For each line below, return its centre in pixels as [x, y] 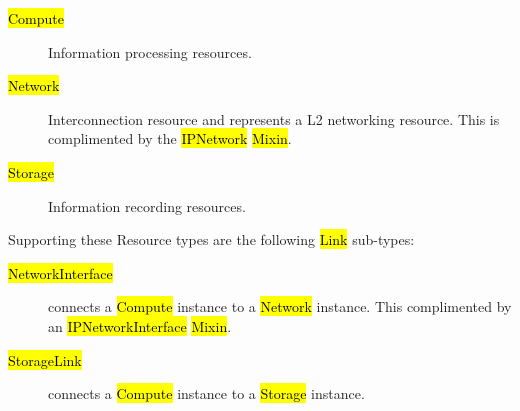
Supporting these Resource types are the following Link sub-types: [211, 239]
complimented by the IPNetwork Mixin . [170, 138]
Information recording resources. [147, 205]
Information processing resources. [150, 51]
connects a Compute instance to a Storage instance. [206, 393]
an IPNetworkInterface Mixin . [140, 325]
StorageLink [45, 359]
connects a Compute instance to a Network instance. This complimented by [280, 306]
